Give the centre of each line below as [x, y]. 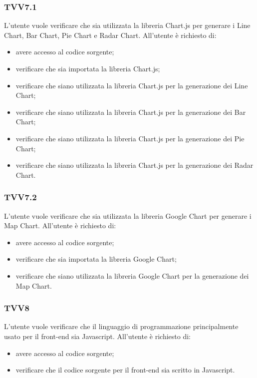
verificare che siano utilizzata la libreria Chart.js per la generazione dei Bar [131, 112]
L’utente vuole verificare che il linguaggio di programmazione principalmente [121, 326]
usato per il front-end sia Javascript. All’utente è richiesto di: [97, 336]
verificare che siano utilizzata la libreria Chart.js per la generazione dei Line [132, 85]
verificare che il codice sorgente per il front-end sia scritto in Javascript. [125, 370]
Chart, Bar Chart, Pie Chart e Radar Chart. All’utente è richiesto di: [110, 35]
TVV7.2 [20, 197]
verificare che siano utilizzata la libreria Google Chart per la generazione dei [132, 275]
